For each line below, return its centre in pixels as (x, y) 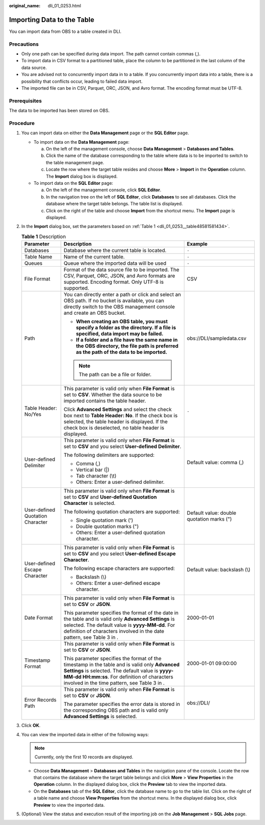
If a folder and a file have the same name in (127, 340)
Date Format (39, 618)
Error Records (40, 700)
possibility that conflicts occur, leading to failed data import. (82, 81)
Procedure (22, 123)
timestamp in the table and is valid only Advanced (122, 665)
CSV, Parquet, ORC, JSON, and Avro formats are (119, 276)
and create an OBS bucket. (95, 313)
